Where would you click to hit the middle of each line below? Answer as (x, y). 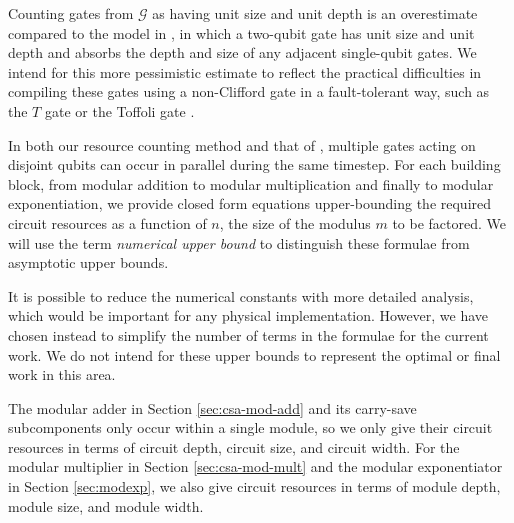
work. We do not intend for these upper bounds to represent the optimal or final (254, 354)
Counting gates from (71, 13)
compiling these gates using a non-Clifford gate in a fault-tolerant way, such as (249, 91)
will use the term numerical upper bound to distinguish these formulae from (239, 242)
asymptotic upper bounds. (88, 262)
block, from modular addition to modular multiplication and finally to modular (251, 183)
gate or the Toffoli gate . (119, 110)
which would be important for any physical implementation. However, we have (248, 315)
